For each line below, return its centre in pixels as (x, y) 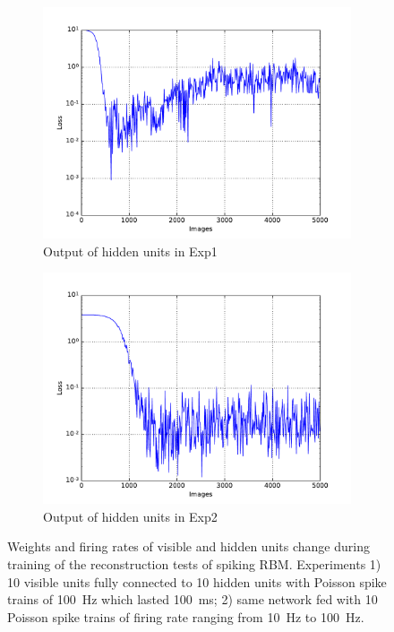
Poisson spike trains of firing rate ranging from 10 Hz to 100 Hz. (186, 616)
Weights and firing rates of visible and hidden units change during (188, 546)
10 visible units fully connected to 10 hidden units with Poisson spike (197, 581)
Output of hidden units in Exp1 (130, 251)
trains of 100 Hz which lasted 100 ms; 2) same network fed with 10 (193, 599)
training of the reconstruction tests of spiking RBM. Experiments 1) (194, 563)
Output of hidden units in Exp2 (130, 516)
